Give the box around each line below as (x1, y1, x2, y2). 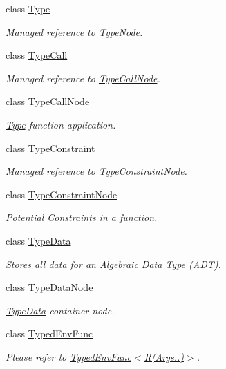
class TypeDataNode (6, 280, 93, 294)
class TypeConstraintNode (6, 187, 117, 201)
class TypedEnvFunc (6, 326, 93, 341)
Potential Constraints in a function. (6, 210, 158, 225)
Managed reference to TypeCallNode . (6, 70, 160, 85)
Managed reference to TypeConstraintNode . (6, 164, 187, 178)
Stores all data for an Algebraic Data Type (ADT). (6, 256, 221, 271)
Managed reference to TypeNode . (6, 24, 143, 39)
